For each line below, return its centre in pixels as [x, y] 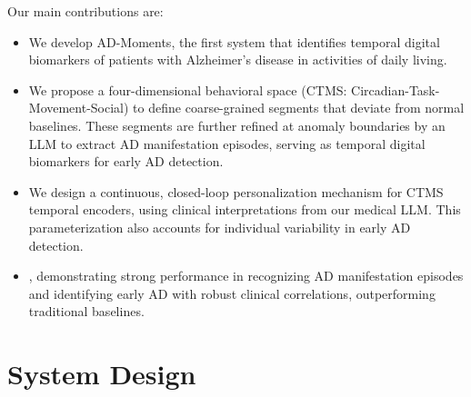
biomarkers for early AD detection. [126, 161]
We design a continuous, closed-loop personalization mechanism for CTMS [236, 191]
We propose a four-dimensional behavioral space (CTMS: [188, 89]
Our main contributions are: [85, 11]
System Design [102, 374]
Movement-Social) [79, 108]
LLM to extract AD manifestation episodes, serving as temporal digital [227, 143]
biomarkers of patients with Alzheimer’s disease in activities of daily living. [238, 60]
